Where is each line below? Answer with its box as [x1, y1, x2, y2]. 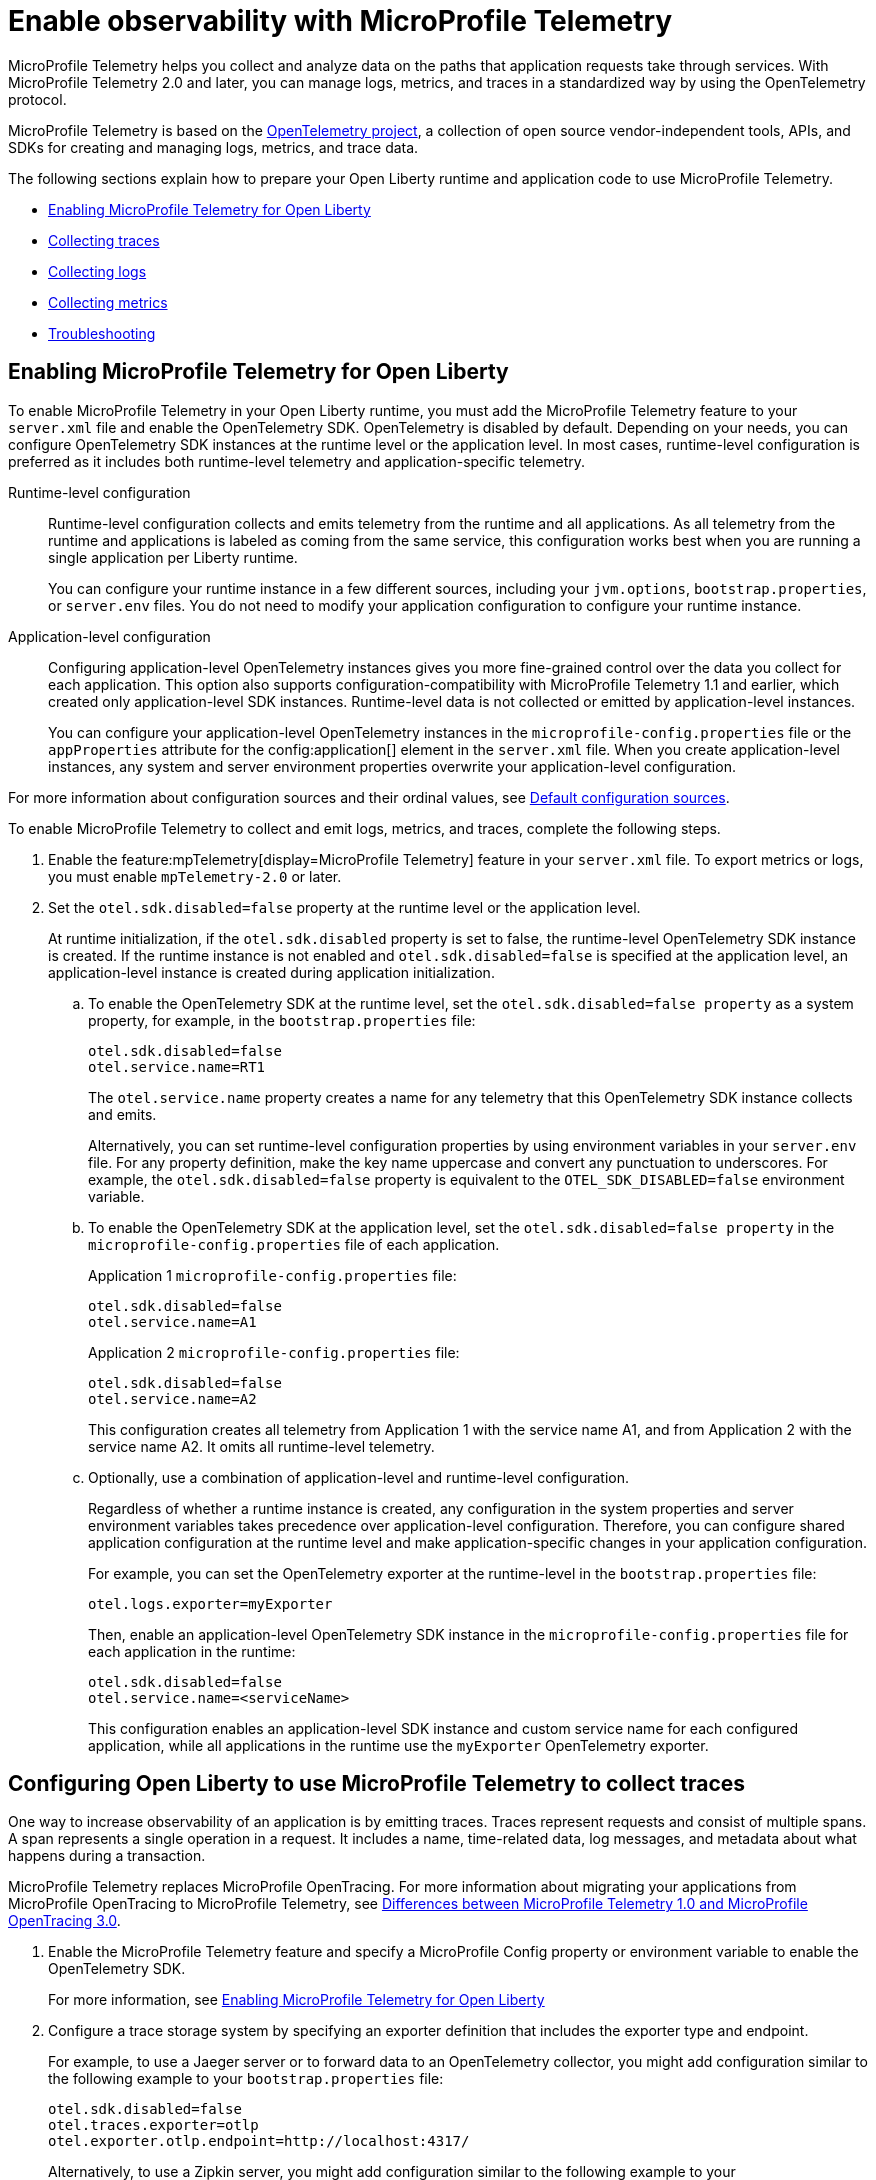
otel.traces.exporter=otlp [48, 2117, 259, 2134]
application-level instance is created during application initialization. [48, 963, 495, 981]
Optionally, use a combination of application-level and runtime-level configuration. [88, 1468, 630, 1486]
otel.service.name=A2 [88, 1390, 257, 1407]
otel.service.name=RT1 [88, 1058, 266, 1075]
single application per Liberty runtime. [48, 548, 298, 566]
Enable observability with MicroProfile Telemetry [8, 4, 673, 38]
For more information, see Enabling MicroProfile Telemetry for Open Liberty [48, 1991, 545, 2009]
